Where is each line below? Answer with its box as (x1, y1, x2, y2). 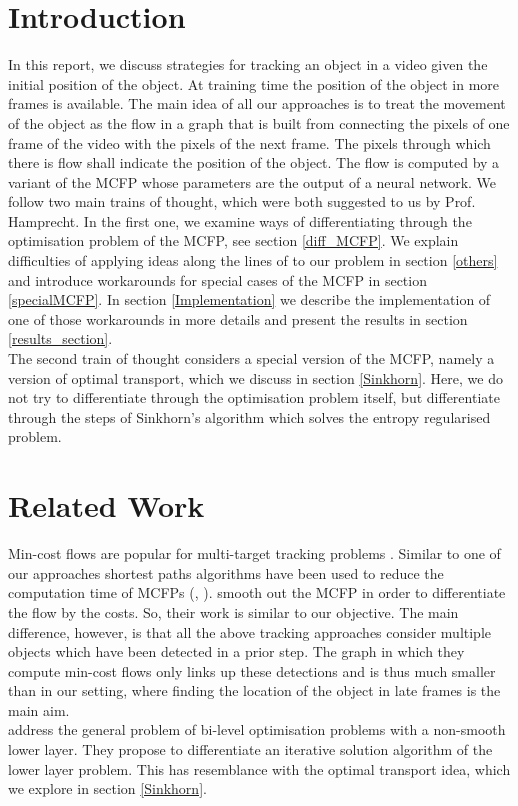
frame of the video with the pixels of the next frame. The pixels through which (8, 132, 491, 153)
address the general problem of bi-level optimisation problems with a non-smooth (8, 719, 506, 740)
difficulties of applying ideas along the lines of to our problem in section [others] (8, 250, 498, 271)
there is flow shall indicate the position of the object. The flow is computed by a (8, 152, 500, 173)
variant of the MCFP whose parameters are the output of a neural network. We (8, 171, 497, 192)
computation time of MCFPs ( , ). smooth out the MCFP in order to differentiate (8, 582, 506, 603)
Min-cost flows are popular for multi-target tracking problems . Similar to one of (8, 543, 501, 564)
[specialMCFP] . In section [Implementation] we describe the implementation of (8, 289, 491, 310)
